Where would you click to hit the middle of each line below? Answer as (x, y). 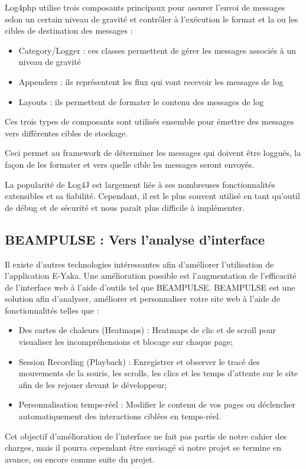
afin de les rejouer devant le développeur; (93, 384)
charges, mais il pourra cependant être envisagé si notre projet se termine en (143, 447)
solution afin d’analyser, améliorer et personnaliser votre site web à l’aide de (143, 299)
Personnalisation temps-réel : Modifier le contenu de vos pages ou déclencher (157, 404)
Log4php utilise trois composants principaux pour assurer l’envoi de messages (145, 7)
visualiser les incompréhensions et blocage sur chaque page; (126, 342)
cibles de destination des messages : (69, 30)
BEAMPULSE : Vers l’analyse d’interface (135, 239)
